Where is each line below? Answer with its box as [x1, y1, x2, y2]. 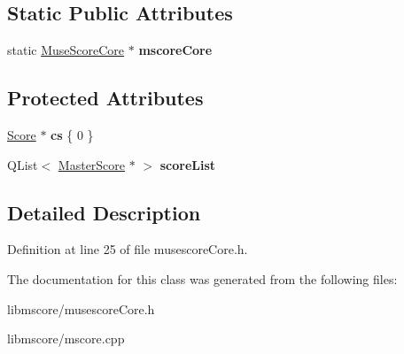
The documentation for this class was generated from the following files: [7, 269, 398, 288]
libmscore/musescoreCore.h [7, 299, 155, 318]
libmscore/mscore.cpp [7, 329, 125, 348]
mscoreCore [138, 41, 213, 59]
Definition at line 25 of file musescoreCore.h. [7, 240, 248, 258]
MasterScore [58, 155, 126, 173]
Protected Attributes [7, 84, 204, 112]
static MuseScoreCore [7, 41, 125, 59]
